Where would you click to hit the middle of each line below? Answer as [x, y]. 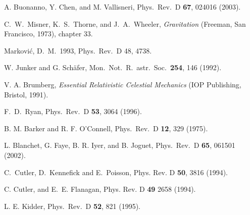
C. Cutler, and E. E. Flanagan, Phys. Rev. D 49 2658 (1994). [100, 189]
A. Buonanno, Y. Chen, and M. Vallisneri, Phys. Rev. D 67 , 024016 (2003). [122, 7]
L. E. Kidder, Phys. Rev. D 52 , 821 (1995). [72, 206]
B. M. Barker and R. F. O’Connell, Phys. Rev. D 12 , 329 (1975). [106, 128]
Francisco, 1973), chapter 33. [48, 34]
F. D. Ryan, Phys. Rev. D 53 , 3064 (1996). [73, 111]
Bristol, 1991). [26, 94]
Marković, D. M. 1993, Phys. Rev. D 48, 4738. [78, 50]
